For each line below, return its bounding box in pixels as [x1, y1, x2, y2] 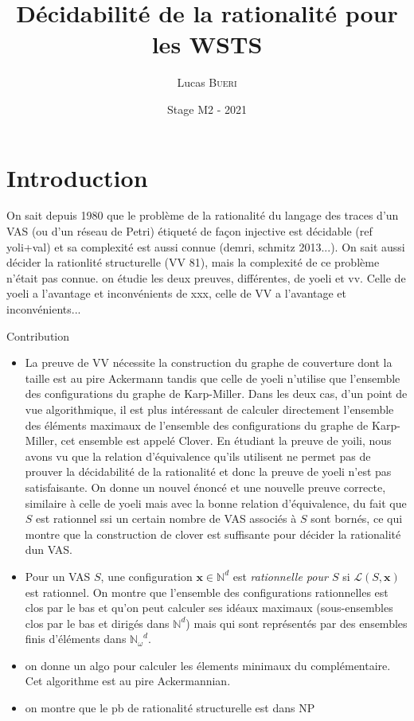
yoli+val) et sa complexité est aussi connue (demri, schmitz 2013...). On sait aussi [6, 238, 405, 255]
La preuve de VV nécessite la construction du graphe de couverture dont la [25, 354, 393, 371]
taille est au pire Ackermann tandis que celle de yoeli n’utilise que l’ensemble [25, 369, 400, 386]
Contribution [6, 327, 70, 344]
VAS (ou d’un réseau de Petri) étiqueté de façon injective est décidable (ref [6, 223, 373, 240]
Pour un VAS [25, 567, 91, 584]
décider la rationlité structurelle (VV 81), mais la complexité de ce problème [6, 254, 380, 271]
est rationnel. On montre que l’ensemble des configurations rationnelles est [25, 583, 389, 600]
